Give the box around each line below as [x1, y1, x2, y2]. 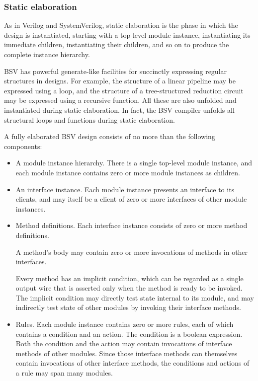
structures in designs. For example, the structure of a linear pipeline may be [4, 76, 236, 86]
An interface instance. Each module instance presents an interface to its [15, 184, 235, 194]
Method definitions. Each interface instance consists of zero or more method [15, 220, 248, 230]
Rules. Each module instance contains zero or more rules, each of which [15, 319, 234, 329]
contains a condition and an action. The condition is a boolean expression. [15, 328, 243, 339]
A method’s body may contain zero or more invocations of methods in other [15, 246, 248, 257]
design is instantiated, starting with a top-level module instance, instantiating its [4, 29, 251, 40]
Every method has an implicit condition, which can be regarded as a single [15, 273, 244, 283]
